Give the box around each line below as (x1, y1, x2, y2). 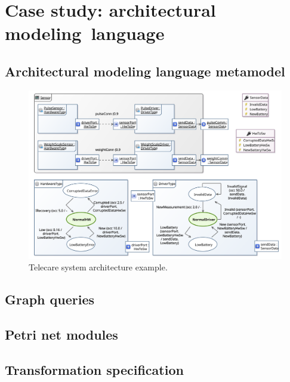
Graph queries (5, 290, 95, 309)
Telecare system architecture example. (29, 261, 168, 273)
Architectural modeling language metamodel (5, 61, 285, 80)
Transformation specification (5, 360, 184, 378)
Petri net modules (5, 325, 118, 344)
